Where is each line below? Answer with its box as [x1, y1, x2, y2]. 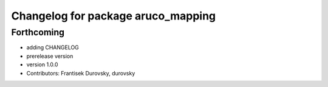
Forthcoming [11, 27, 65, 38]
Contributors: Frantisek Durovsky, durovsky [26, 69, 135, 77]
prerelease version [26, 52, 73, 60]
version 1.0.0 [26, 61, 58, 68]
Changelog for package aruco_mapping [11, 9, 216, 23]
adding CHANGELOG [26, 44, 79, 51]
